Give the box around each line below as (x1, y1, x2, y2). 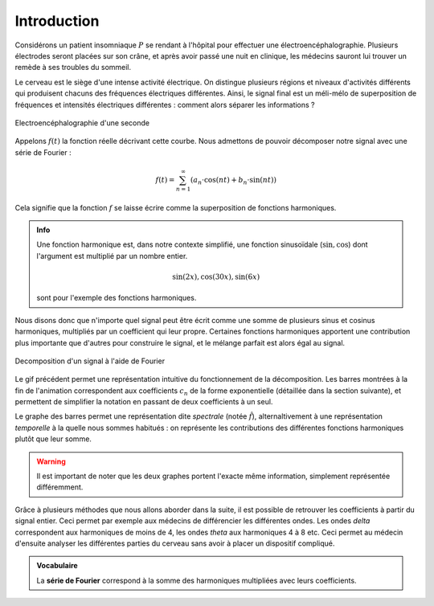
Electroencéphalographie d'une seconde (14, 117, 150, 128)
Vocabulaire (36, 561, 78, 571)
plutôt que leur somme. (14, 434, 92, 444)
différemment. (36, 482, 84, 492)
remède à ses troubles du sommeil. (14, 63, 132, 72)
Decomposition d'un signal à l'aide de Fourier (14, 356, 165, 366)
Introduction (14, 12, 100, 30)
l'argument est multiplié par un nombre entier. (36, 251, 188, 260)
